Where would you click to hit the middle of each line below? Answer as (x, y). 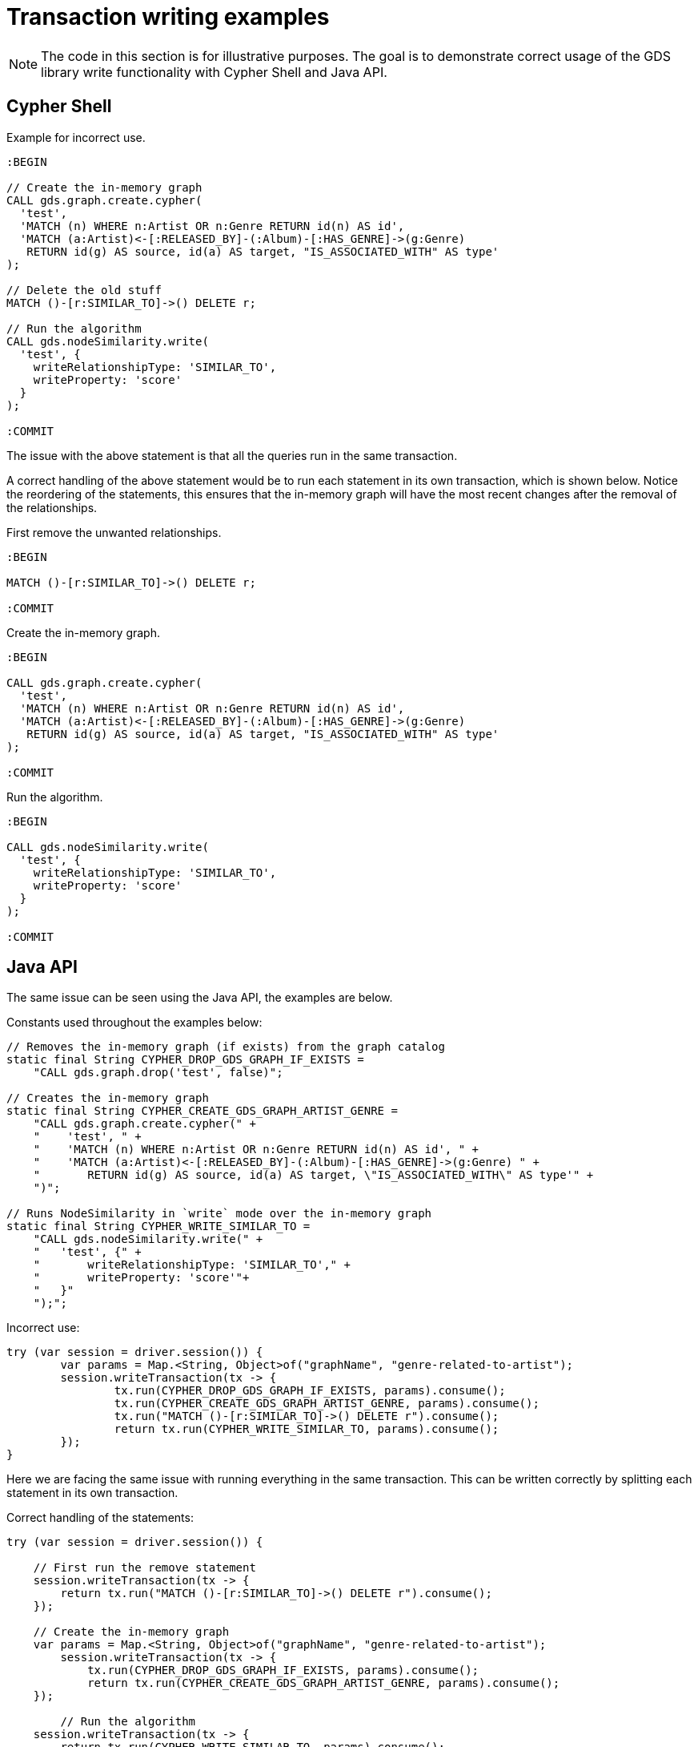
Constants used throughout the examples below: (134, 1023)
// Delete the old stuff (84, 290)
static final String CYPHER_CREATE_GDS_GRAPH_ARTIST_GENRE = (202, 1111)
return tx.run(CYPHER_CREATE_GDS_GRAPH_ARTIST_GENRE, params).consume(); (324, 1683)
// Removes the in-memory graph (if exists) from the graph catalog (226, 1047)
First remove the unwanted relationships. (114, 532)
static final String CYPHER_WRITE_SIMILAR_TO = (158, 1227)
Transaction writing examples (168, 17)
